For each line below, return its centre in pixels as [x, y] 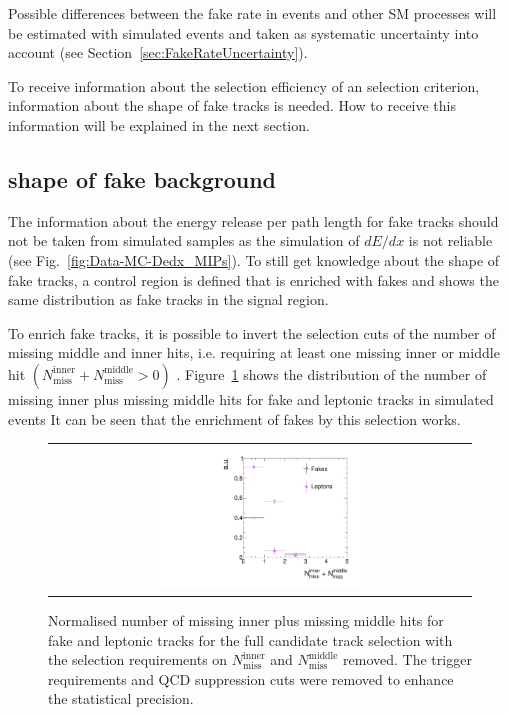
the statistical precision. [121, 698]
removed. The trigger [407, 659]
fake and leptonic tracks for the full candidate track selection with [250, 639]
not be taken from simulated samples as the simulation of [184, 240]
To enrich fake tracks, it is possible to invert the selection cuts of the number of [252, 332]
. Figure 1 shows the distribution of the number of [331, 373]
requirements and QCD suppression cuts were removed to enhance [251, 678]
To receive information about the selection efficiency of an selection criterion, [244, 85]
